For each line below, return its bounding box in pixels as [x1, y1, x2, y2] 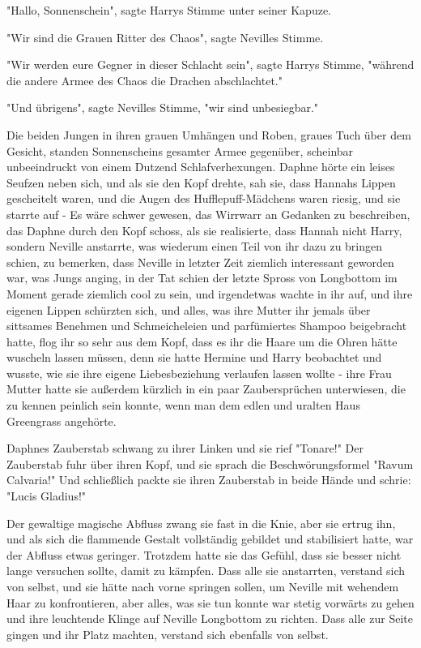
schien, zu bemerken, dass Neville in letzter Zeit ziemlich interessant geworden [6, 253, 394, 270]
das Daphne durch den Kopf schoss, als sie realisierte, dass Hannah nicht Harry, [6, 221, 402, 238]
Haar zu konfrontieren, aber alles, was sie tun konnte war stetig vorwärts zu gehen [6, 594, 415, 611]
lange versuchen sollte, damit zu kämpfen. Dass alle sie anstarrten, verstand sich [6, 562, 406, 579]
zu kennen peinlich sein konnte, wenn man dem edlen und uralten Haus [6, 397, 360, 414]
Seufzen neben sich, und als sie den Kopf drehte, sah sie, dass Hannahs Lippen [6, 174, 396, 191]
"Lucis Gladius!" [6, 487, 87, 504]
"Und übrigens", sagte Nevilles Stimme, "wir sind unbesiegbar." [6, 99, 319, 116]
